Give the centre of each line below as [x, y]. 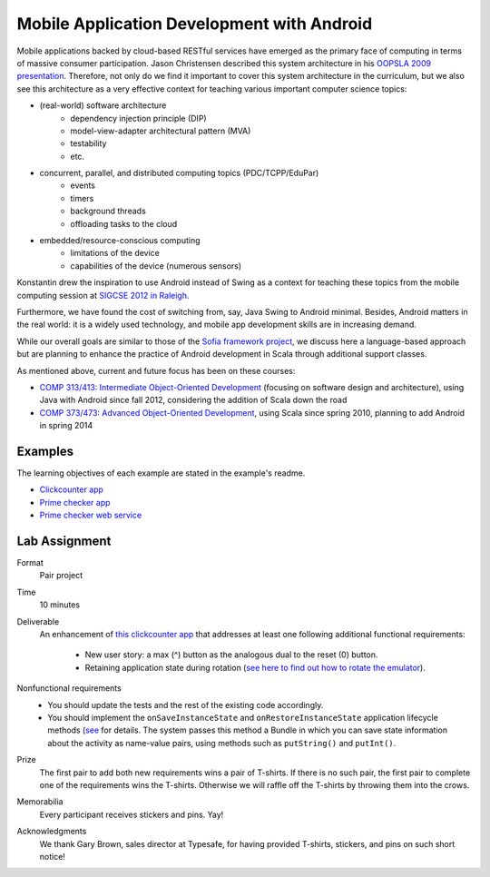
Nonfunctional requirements [69, 688]
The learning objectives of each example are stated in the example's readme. [161, 473]
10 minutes [60, 605]
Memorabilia [40, 802]
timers [82, 198]
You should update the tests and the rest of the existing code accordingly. [186, 705]
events [83, 185]
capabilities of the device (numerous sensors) [156, 266]
